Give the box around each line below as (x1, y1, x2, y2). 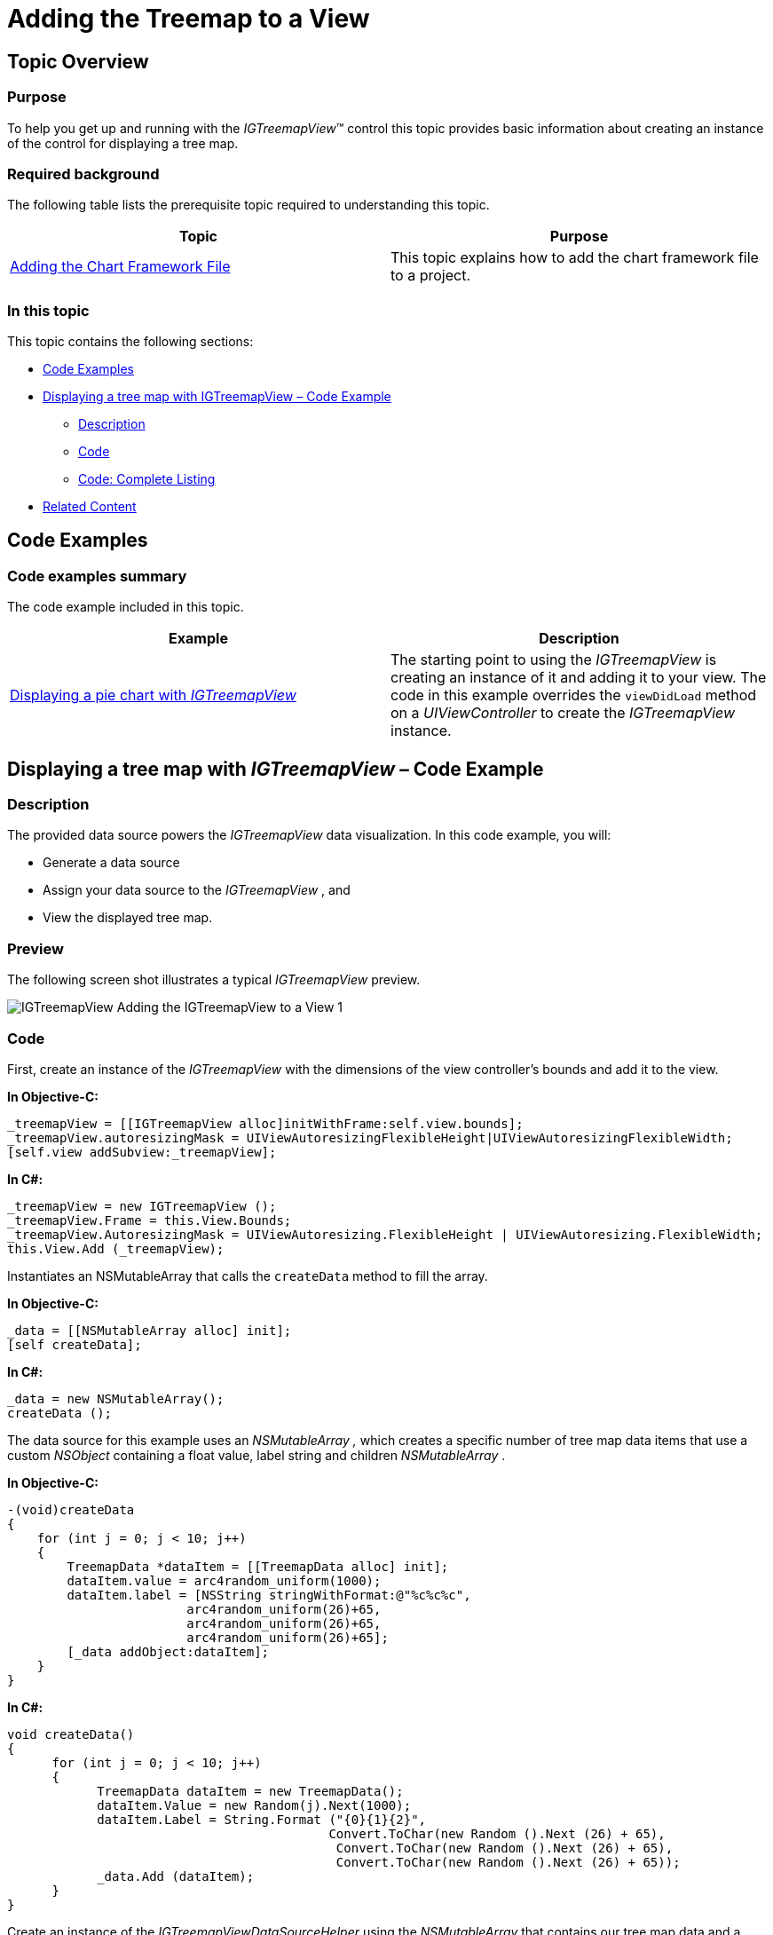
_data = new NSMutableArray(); (7, 1391, 225, 1406)
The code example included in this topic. (7, 599, 244, 615)
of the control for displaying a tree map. (7, 135, 239, 151)
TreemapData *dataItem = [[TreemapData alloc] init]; (67, 1559, 449, 1574)
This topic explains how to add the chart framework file (390, 249, 759, 267)
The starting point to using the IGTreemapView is (390, 651, 717, 669)
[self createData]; (7, 1337, 142, 1352)
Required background (7, 164, 160, 183)
